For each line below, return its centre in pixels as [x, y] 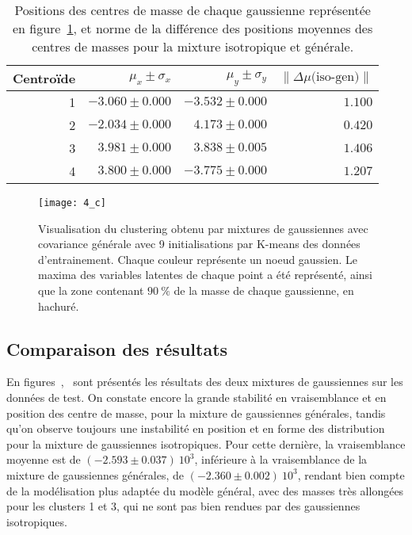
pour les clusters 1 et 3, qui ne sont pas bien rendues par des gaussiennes [183, 506]
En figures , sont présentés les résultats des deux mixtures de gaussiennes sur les [205, 382]
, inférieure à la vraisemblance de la [281, 459]
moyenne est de [44, 459]
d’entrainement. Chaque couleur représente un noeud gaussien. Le [198, 259]
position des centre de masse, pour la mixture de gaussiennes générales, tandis [196, 413]
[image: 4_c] [72, 203]
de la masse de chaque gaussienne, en [264, 290]
